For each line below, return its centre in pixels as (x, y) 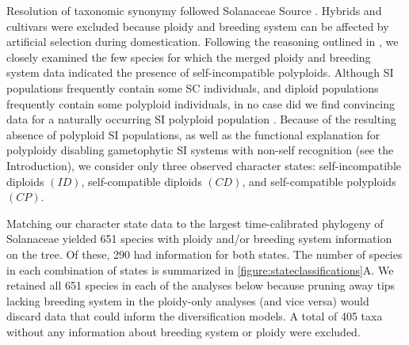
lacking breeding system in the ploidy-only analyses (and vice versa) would (188, 300)
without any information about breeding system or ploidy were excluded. (183, 331)
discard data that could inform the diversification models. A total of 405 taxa (195, 316)
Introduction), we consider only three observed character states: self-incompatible (204, 165)
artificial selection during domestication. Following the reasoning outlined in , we (203, 42)
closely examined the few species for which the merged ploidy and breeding (189, 57)
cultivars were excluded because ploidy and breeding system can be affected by (198, 26)
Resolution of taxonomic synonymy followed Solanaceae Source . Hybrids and (194, 10)
